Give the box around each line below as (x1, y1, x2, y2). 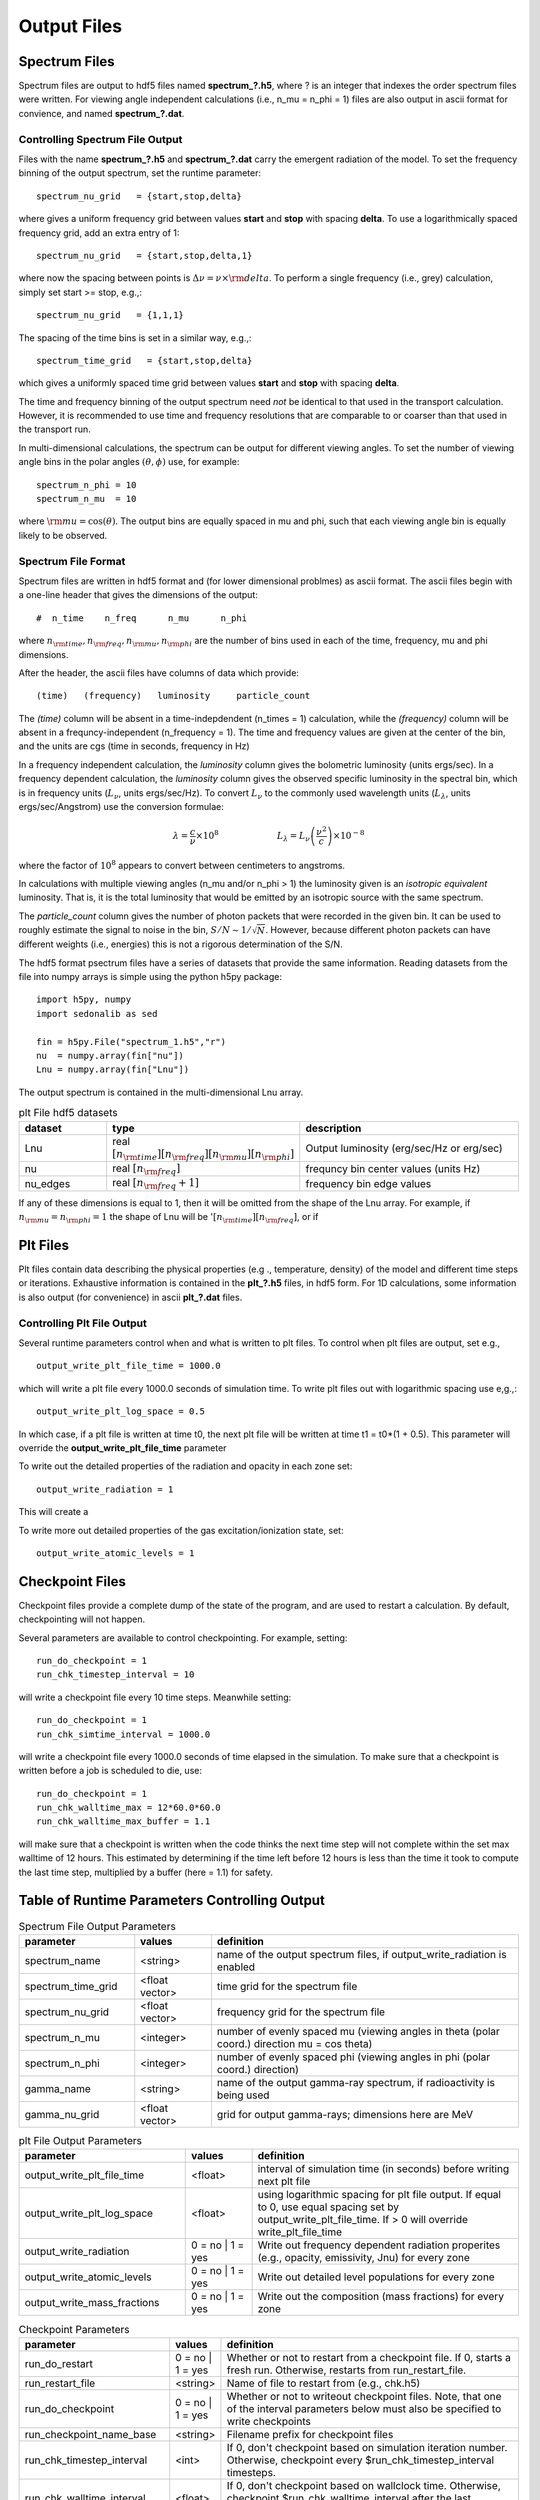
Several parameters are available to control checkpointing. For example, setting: (18, 1631, 348, 1644)
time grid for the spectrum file (216, 1979, 358, 1993)
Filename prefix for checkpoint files (226, 2427, 394, 2441)
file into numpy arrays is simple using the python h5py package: (18, 971, 282, 983)
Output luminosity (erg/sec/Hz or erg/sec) (305, 1141, 504, 1155)
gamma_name (24, 2081, 92, 2095)
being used (216, 2088, 270, 2102)
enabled (216, 1960, 255, 1974)
